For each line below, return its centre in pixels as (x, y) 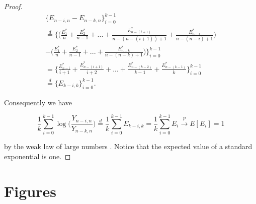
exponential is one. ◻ (37, 156)
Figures (30, 191)
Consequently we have (38, 102)
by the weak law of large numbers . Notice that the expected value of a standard (128, 146)
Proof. (13, 6)
